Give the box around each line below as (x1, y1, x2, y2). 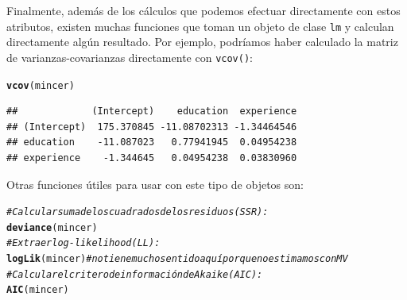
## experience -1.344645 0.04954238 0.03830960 (6, 152, 297, 163)
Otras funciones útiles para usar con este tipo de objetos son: (6, 175, 304, 192)
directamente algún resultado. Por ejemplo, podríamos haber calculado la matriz (6, 33, 398, 50)
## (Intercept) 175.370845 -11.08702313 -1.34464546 (6, 121, 297, 133)
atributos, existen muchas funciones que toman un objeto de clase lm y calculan (6, 17, 394, 34)
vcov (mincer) (6, 79, 75, 91)
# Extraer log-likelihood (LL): (6, 237, 161, 249)
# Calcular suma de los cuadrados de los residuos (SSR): (6, 206, 269, 218)
